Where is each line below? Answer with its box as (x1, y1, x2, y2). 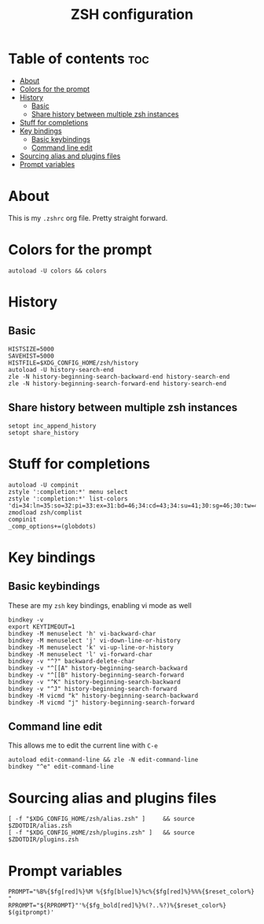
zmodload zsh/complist (8, 508, 82, 517)
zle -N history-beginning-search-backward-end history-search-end (8, 373, 230, 380)
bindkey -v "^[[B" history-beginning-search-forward (8, 671, 185, 679)
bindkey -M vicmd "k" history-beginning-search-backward (8, 692, 199, 699)
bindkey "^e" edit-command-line (8, 763, 114, 771)
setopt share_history (8, 429, 79, 436)
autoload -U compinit (8, 481, 79, 489)
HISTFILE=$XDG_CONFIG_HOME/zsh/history (8, 358, 139, 367)
